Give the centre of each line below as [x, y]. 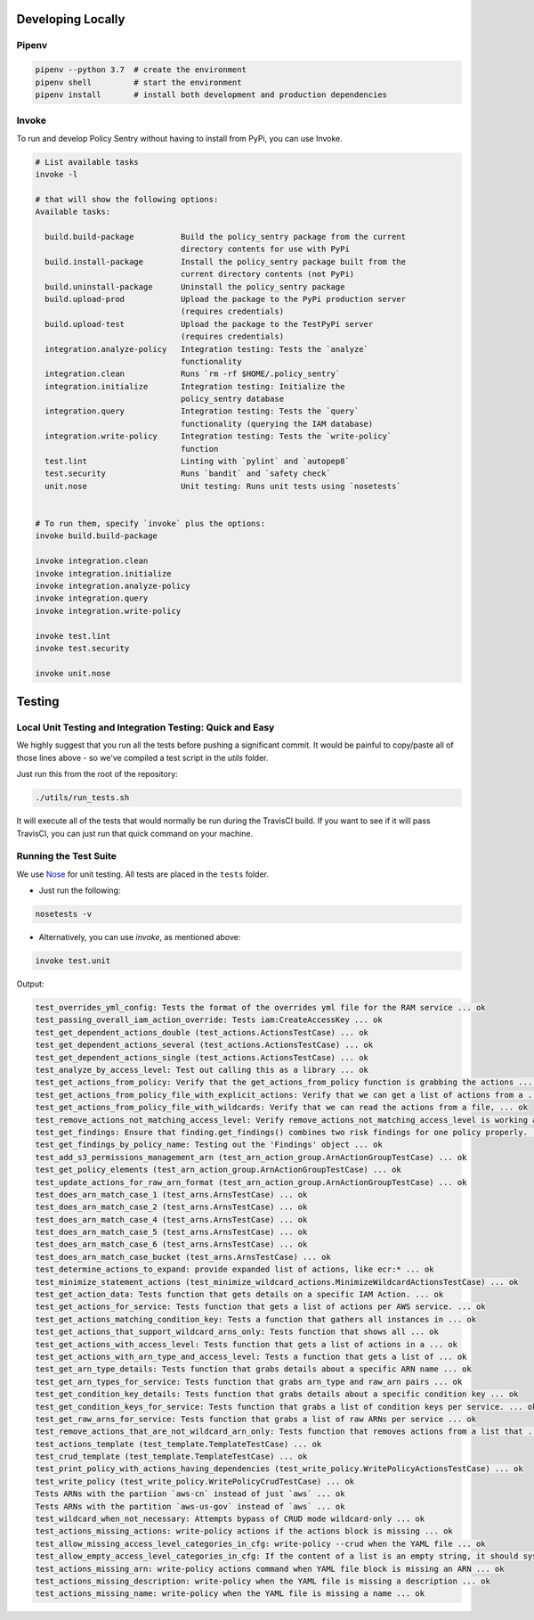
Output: [30, 984]
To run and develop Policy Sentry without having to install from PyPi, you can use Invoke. [179, 138]
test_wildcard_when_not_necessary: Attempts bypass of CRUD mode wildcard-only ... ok [230, 1519]
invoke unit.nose [73, 673]
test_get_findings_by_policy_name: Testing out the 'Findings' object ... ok [209, 1145]
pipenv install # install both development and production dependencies [211, 94]
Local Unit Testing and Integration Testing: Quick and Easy [146, 728]
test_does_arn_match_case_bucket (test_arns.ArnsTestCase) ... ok [183, 1257]
